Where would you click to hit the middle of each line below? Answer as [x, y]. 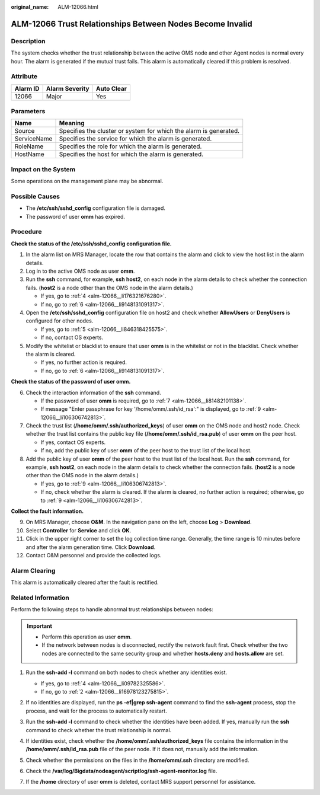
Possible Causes [36, 196]
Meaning [72, 123]
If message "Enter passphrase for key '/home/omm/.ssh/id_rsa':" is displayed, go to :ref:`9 [151, 409]
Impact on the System [43, 169]
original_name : [30, 7]
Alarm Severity [68, 88]
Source [25, 131]
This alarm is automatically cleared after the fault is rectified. [85, 582]
